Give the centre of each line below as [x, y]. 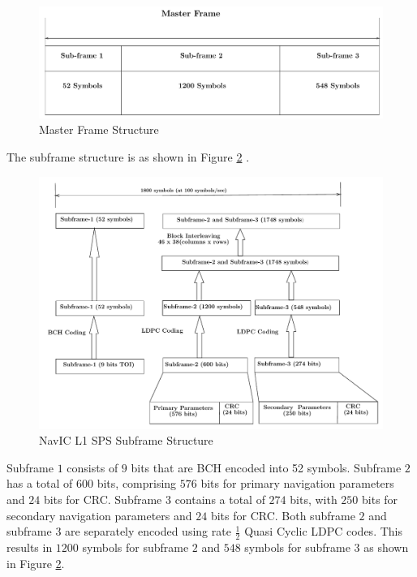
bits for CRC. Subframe [103, 499]
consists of [92, 467]
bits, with [314, 499]
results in [30, 547]
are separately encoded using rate [148, 531]
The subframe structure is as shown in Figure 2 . [128, 157]
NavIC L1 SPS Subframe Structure [126, 440]
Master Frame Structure [99, 129]
